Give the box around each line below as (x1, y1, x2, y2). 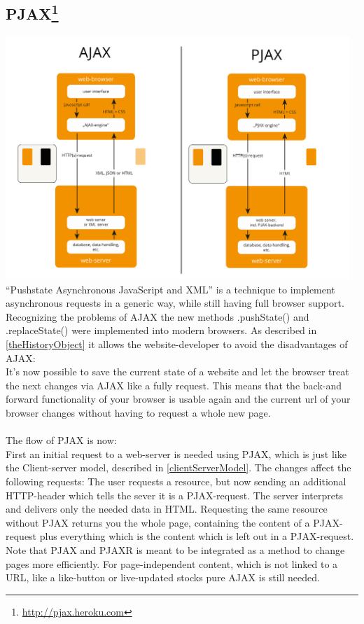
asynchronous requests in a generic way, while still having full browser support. (6, 296, 344, 310)
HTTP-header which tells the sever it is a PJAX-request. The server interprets (6, 487, 343, 502)
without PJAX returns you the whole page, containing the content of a (6, 515, 310, 529)
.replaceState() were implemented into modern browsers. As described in (6, 323, 317, 338)
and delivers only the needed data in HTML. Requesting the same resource (6, 501, 328, 516)
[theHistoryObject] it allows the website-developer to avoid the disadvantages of (6, 337, 348, 352)
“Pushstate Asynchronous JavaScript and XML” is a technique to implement (6, 282, 335, 296)
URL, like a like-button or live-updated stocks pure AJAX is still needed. (6, 570, 320, 585)
